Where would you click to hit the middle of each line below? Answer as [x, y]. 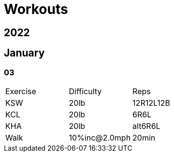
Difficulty [85, 91]
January [24, 53]
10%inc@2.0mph [100, 137]
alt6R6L [146, 126]
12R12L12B [151, 103]
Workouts [36, 9]
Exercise [21, 91]
